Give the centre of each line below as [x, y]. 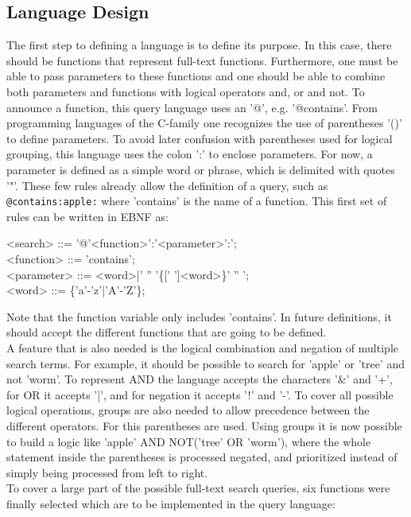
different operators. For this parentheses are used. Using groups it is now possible [204, 425]
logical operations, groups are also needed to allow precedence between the [188, 410]
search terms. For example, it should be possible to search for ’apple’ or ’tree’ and [206, 363]
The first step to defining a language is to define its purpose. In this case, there [199, 45]
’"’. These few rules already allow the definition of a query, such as [167, 185]
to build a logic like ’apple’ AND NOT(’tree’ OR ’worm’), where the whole [189, 441]
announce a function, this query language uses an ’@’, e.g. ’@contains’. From [192, 107]
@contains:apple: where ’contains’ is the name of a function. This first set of [197, 201]
